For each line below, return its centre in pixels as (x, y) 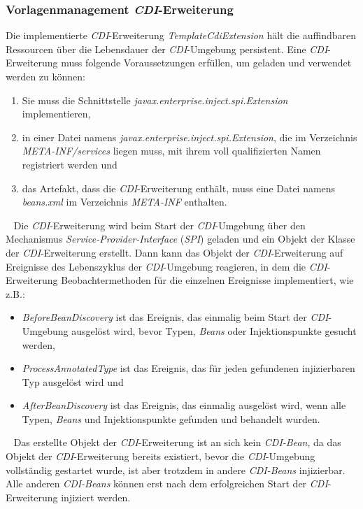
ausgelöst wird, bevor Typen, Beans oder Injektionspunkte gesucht (214, 330)
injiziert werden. (96, 497)
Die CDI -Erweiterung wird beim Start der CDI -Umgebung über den (159, 225)
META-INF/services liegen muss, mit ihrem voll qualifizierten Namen (171, 151)
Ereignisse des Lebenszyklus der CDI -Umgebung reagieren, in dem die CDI (166, 266)
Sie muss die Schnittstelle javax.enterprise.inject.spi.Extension (155, 100)
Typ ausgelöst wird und (73, 381)
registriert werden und (70, 164)
